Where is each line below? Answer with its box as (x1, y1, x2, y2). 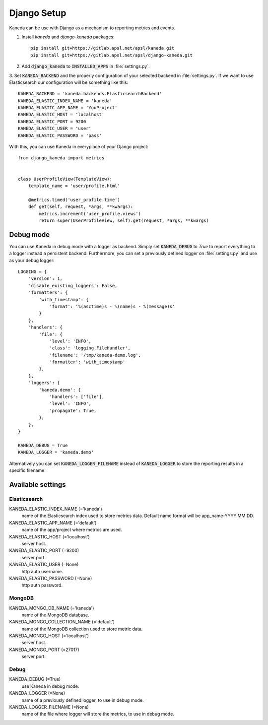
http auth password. (21, 582, 63, 588)
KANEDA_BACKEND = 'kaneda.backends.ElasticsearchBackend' (18, 91, 162, 97)
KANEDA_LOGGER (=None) (9, 690, 66, 696)
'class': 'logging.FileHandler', (49, 345, 131, 351)
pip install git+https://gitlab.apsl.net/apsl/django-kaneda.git (30, 52, 193, 58)
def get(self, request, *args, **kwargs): (28, 204, 134, 209)
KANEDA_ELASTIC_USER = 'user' (18, 126, 92, 132)
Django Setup (9, 7, 67, 18)
